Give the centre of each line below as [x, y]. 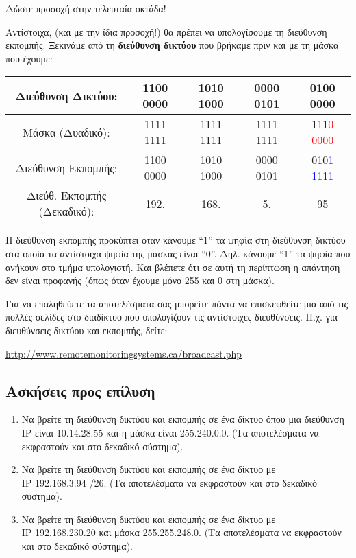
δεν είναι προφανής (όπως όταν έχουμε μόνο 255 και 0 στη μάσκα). [140, 280]
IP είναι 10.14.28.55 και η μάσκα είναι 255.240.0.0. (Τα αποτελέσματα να [170, 432]
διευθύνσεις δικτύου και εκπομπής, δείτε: [87, 330]
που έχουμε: [29, 58]
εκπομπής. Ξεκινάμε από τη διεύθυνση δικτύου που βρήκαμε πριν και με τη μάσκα [172, 45]
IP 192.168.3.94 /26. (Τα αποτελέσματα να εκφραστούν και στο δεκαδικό [169, 482]
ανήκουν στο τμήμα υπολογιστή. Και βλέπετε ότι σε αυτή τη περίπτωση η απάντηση [173, 267]
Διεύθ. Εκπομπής [66, 196]
